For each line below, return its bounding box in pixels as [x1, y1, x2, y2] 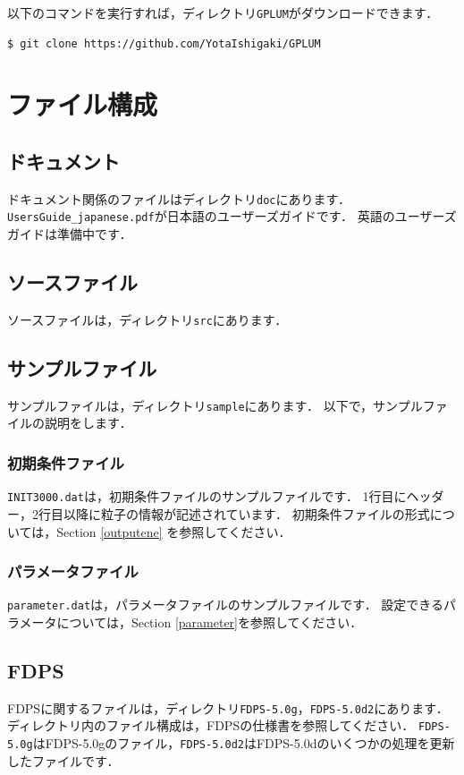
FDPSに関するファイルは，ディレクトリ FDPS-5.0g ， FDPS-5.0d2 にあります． [7, 698, 449, 717]
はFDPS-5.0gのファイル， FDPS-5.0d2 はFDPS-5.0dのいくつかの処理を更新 [32, 734, 455, 753]
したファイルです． [7, 751, 120, 770]
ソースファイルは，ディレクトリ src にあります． [7, 310, 288, 328]
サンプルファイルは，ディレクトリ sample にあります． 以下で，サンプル [7, 396, 423, 414]
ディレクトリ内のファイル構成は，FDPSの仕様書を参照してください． [7, 716, 415, 735]
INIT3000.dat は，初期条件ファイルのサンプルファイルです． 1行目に [7, 487, 407, 506]
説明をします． [44, 413, 132, 432]
